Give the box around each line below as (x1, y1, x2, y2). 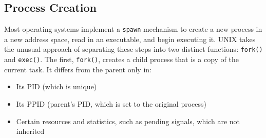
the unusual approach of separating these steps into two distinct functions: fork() (4, 44, 263, 54)
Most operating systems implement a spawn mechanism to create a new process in (4, 24, 262, 34)
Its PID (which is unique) (16, 81, 97, 92)
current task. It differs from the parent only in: (4, 64, 151, 74)
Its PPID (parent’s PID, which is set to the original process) (16, 98, 206, 109)
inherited (16, 126, 45, 136)
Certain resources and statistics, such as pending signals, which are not (16, 115, 240, 126)
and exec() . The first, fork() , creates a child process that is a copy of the (4, 54, 239, 65)
